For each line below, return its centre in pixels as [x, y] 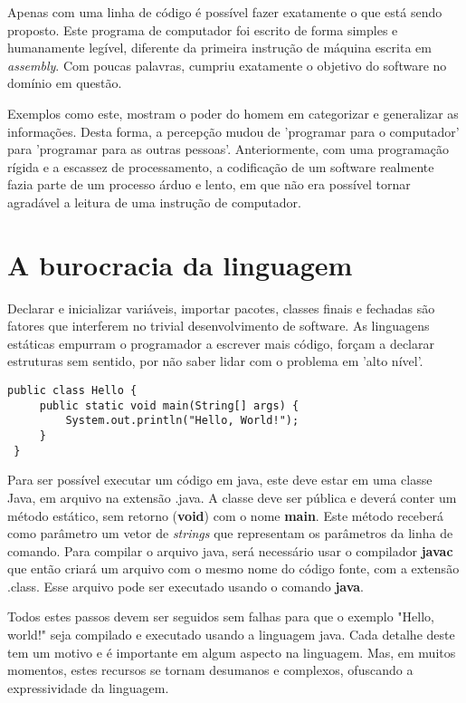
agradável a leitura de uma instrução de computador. [154, 202]
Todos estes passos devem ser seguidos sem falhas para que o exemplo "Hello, [221, 616]
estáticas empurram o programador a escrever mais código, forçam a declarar [221, 343]
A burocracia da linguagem [180, 264]
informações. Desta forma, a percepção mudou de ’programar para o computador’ [233, 131]
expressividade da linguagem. [88, 687]
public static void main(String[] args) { [169, 405]
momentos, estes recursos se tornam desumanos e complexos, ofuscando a [210, 670]
